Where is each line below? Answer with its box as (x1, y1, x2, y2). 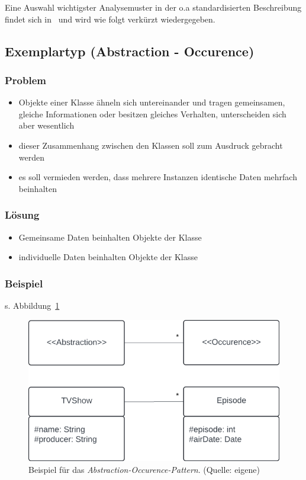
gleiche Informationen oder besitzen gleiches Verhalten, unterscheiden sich (18, 107, 286, 120)
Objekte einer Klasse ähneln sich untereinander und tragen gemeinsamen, (18, 96, 285, 108)
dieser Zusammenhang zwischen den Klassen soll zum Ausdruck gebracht (18, 139, 283, 151)
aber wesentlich (18, 119, 75, 132)
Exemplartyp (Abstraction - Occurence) (5, 41, 255, 60)
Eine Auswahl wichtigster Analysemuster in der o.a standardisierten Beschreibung (5, 1, 302, 13)
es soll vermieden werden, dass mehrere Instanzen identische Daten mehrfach (18, 171, 297, 183)
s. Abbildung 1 (5, 299, 60, 311)
